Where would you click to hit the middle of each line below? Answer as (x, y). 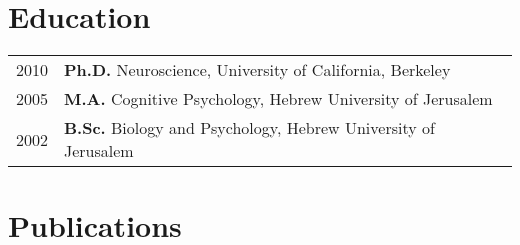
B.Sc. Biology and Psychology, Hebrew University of (249, 128)
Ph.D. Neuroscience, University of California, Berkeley (257, 70)
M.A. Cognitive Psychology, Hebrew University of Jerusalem (278, 99)
